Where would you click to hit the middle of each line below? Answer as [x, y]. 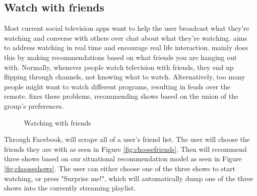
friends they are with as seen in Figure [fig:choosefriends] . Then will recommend [126, 149]
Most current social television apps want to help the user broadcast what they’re [127, 28]
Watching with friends [58, 122]
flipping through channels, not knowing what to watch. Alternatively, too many [125, 77]
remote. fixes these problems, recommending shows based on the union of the [121, 96]
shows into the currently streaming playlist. [70, 188]
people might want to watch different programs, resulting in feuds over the [117, 86]
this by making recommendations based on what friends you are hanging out [121, 57]
